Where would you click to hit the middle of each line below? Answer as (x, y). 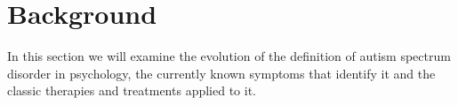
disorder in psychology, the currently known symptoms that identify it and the (221, 73)
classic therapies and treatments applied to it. (132, 90)
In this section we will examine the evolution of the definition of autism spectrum (229, 56)
